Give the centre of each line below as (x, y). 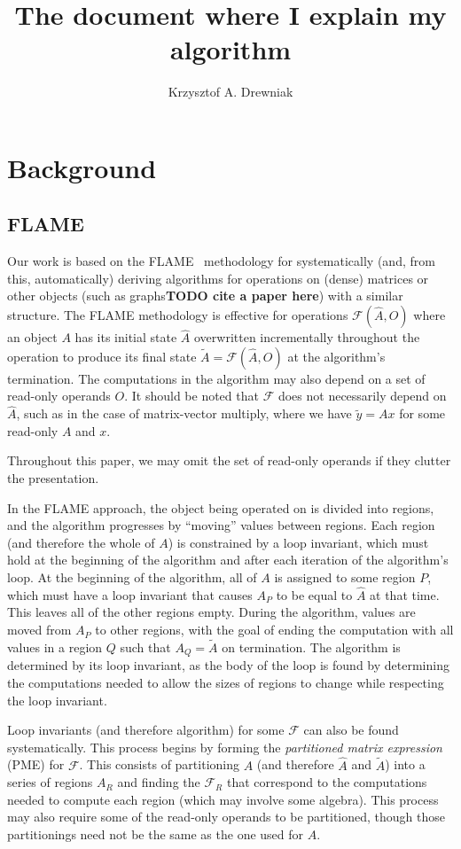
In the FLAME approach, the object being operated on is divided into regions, (221, 507)
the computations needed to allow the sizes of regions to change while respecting (226, 682)
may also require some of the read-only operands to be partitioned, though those (227, 817)
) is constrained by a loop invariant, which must (298, 542)
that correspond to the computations (327, 782)
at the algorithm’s (336, 356)
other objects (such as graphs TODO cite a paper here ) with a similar (205, 296)
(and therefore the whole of (81, 542)
